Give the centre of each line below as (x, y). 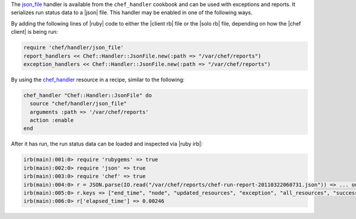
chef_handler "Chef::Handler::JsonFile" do (88, 95)
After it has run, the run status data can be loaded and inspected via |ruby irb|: (107, 144)
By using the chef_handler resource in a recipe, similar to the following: (98, 80)
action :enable (52, 120)
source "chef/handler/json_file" (78, 104)
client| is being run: (34, 32)
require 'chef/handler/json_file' (74, 48)
